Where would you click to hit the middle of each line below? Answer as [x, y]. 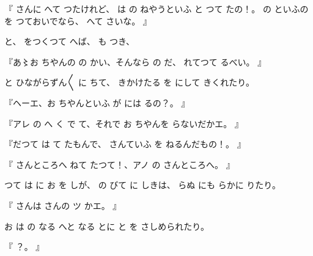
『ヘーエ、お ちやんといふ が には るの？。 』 [97, 102]
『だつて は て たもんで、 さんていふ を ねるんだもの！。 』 [125, 144]
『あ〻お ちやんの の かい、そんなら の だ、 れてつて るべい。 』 [135, 61]
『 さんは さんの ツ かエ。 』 [63, 205]
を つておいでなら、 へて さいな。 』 [78, 20]
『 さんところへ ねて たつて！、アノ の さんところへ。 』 [120, 164]
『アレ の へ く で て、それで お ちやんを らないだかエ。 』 [124, 123]
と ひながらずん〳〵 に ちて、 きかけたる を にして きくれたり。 [129, 82]
